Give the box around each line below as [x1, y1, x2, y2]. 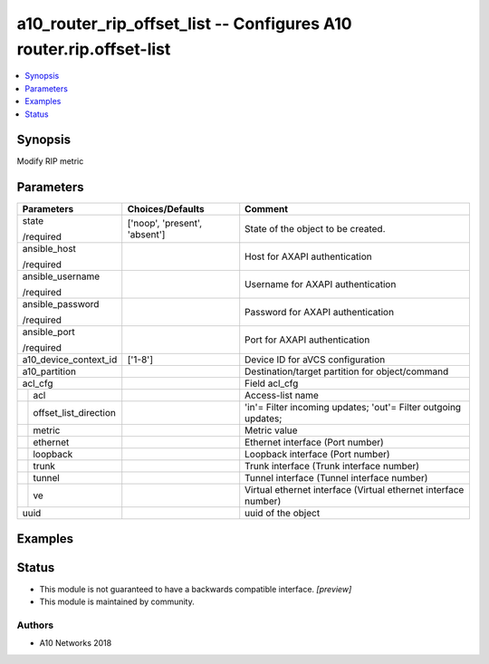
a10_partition [22, 365, 77, 378]
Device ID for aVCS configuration [244, 353, 386, 366]
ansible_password [22, 298, 100, 311]
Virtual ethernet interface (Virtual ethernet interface [244, 484, 465, 496]
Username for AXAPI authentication [244, 278, 397, 291]
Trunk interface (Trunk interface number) [244, 460, 420, 473]
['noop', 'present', [127, 217, 203, 230]
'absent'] [127, 228, 166, 241]
